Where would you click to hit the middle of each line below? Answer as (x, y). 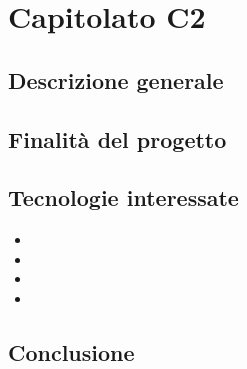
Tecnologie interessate (123, 197)
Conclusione (71, 351)
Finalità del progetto (117, 138)
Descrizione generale (116, 79)
